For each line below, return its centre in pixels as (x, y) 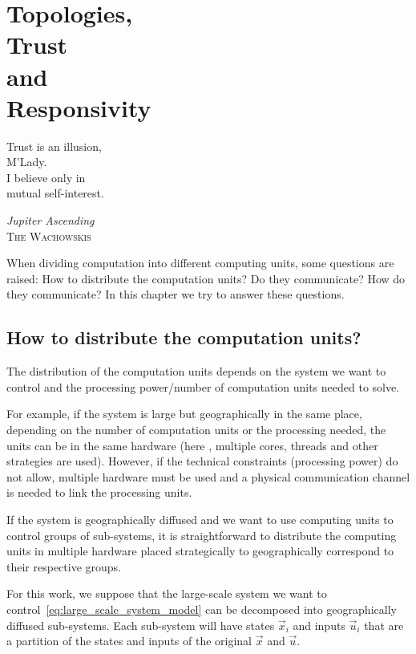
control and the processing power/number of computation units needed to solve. (203, 386)
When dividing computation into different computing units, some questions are (200, 263)
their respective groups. (64, 566)
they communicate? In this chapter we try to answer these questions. (176, 294)
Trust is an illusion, (54, 146)
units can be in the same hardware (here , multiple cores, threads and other (192, 445)
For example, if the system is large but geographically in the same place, (184, 414)
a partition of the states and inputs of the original (129, 641)
